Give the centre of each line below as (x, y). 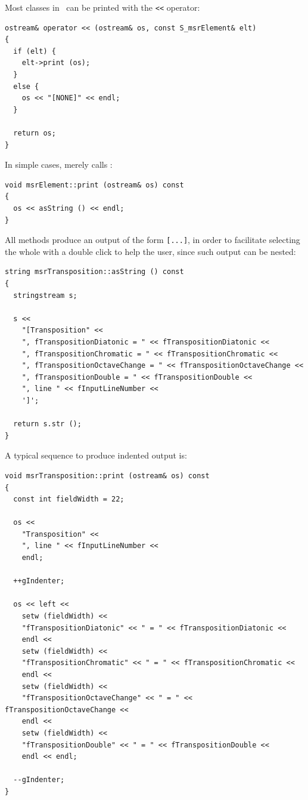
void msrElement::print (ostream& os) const (94, 185)
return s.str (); (47, 424)
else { (26, 86)
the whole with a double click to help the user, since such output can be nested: (150, 251)
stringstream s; (45, 295)
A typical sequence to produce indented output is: (96, 455)
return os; (35, 133)
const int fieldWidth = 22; (69, 499)
